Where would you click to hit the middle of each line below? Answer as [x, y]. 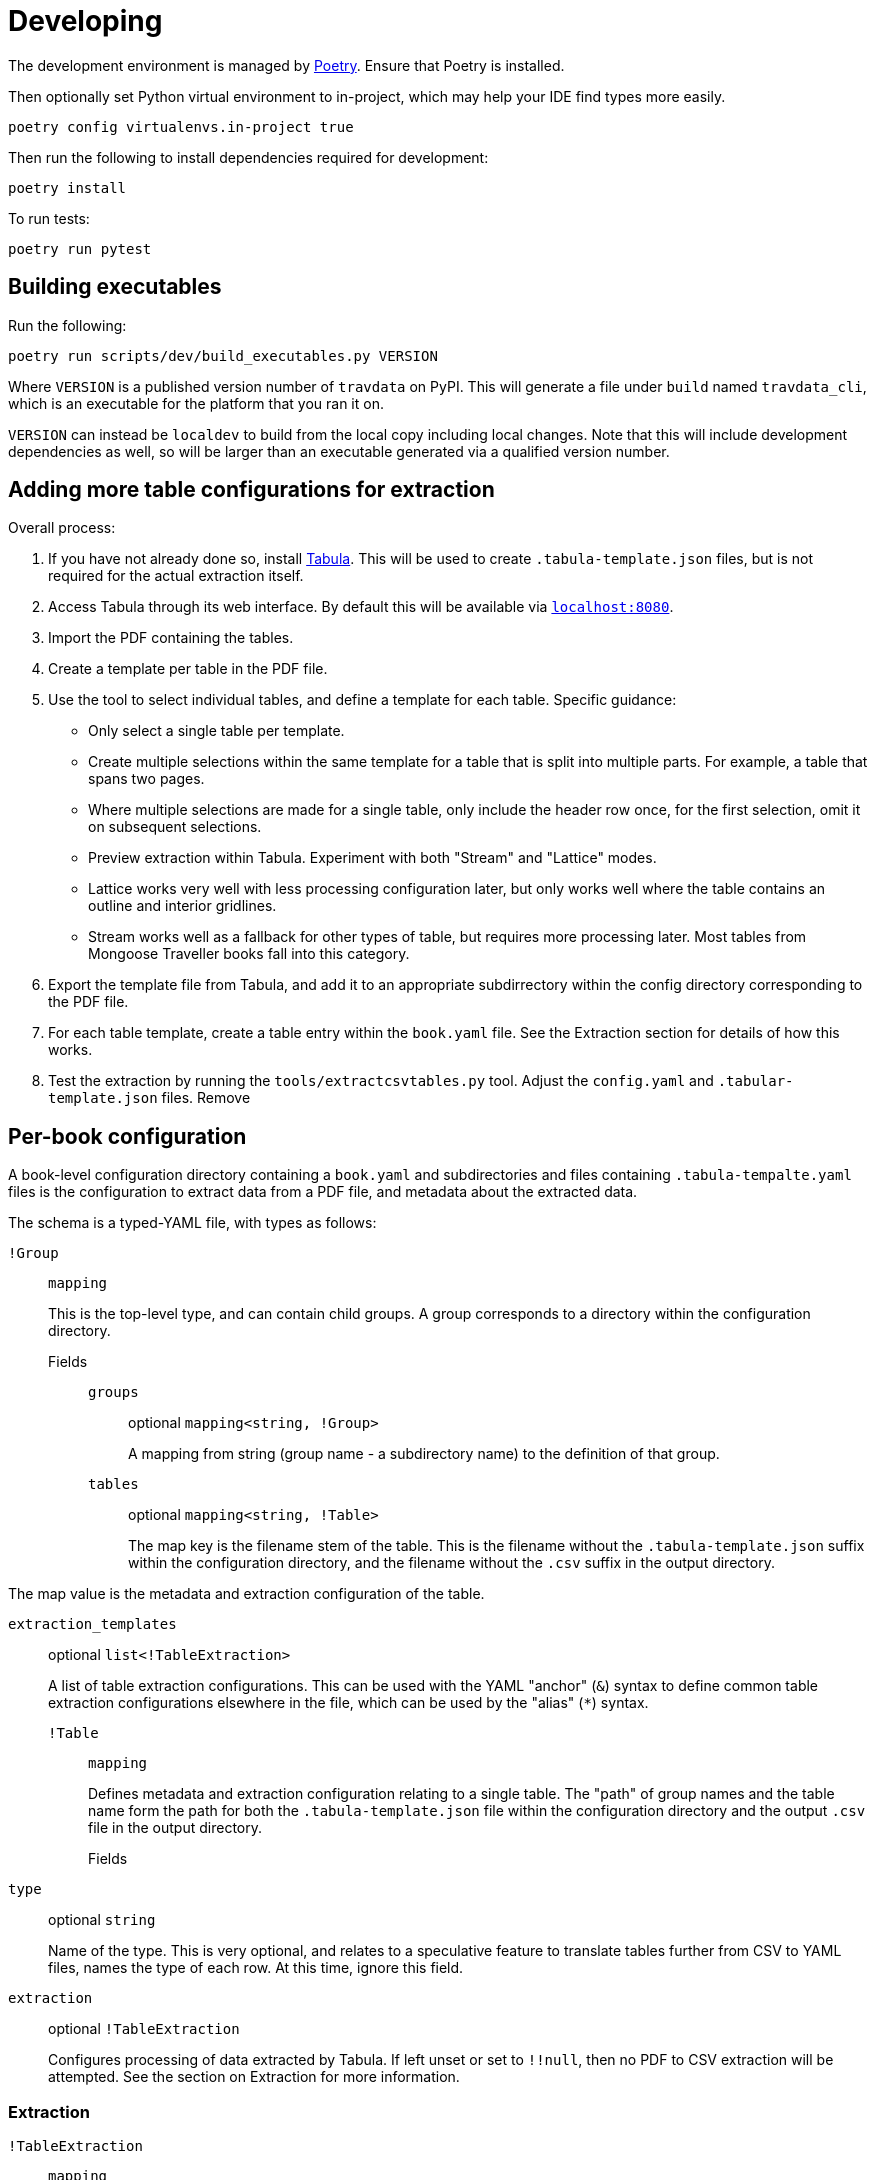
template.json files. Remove [149, 1098]
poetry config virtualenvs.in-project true [181, 126]
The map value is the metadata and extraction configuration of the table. [246, 1594]
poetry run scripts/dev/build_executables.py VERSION [223, 355]
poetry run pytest [80, 248]
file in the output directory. [175, 1828]
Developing [85, 21]
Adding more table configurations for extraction [251, 490]
